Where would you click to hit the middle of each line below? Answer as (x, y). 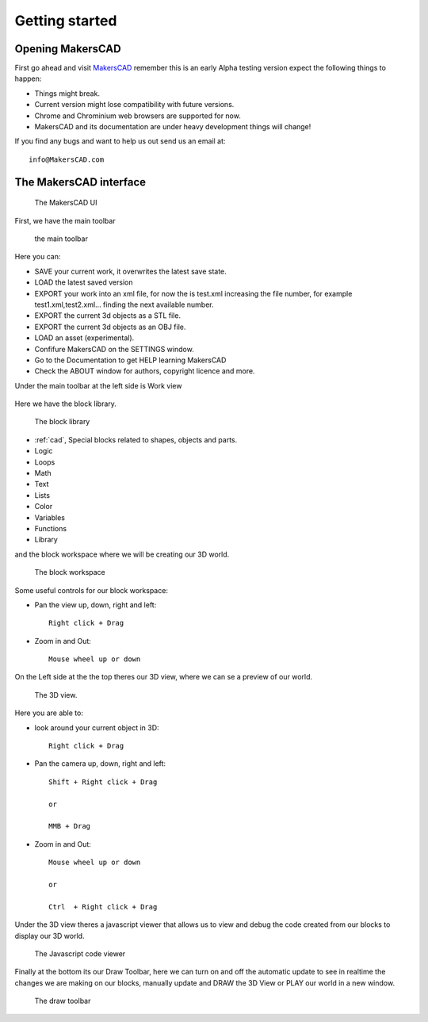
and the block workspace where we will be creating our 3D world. (122, 554)
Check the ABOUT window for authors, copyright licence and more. (145, 371)
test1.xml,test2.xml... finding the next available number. (124, 304)
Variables (50, 517)
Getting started (66, 21)
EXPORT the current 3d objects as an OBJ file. (110, 327)
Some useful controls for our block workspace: (91, 590)
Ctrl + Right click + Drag (103, 907)
